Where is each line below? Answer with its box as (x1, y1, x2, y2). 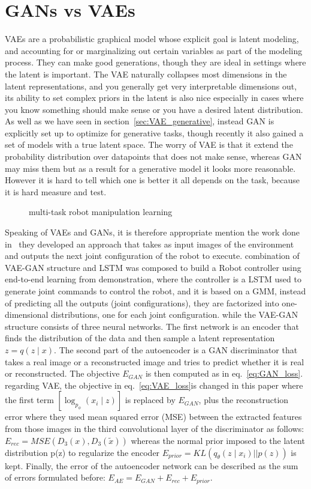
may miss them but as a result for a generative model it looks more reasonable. (5, 162, 296, 174)
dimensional (5, 308, 49, 321)
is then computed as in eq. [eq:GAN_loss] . (145, 367, 303, 380)
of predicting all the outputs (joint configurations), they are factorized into (5, 296, 279, 309)
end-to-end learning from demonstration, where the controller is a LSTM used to (5, 273, 301, 285)
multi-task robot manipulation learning (29, 205, 173, 218)
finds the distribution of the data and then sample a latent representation (5, 332, 275, 344)
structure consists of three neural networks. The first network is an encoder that (5, 320, 299, 332)
